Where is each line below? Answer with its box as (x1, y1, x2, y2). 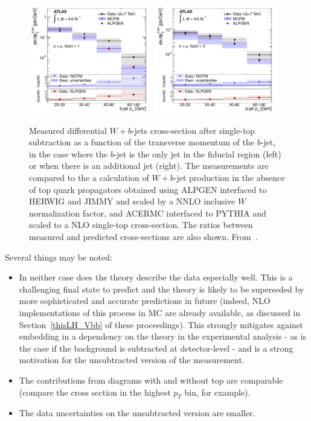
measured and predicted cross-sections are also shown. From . (29, 230, 258, 242)
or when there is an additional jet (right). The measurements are (29, 159, 269, 172)
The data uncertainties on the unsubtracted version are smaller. (19, 407, 255, 419)
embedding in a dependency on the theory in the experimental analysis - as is (19, 330, 307, 343)
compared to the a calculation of (29, 171, 149, 184)
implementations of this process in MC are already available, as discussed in (19, 306, 301, 318)
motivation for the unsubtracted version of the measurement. (19, 353, 245, 366)
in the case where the (29, 147, 107, 160)
